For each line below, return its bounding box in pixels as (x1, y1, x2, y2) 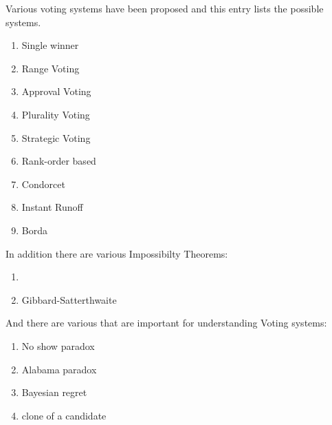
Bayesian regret (21, 385, 87, 400)
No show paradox (21, 338, 95, 353)
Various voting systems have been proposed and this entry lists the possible (5, 1, 324, 15)
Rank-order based (21, 154, 96, 168)
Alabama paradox (21, 362, 97, 376)
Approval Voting (21, 84, 91, 99)
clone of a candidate (21, 408, 107, 422)
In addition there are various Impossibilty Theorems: (5, 246, 228, 260)
